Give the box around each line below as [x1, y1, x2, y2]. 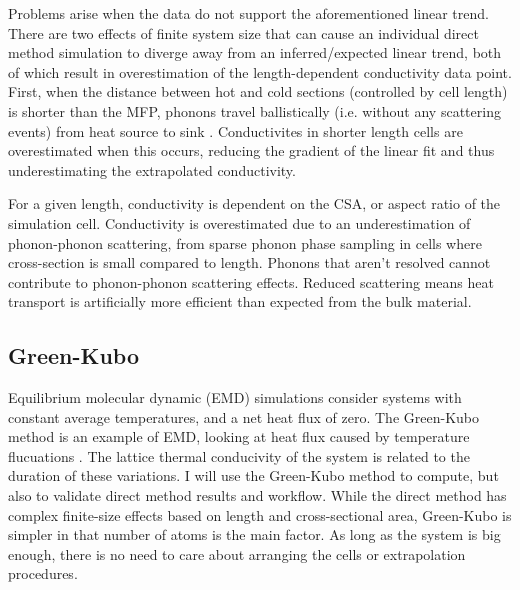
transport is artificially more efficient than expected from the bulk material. [8, 291, 472, 312]
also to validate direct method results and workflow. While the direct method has [8, 485, 507, 506]
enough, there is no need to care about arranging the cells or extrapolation [8, 543, 466, 564]
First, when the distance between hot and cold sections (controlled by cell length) [8, 81, 508, 102]
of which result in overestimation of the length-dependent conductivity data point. [8, 61, 512, 82]
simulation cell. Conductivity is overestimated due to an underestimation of [8, 212, 471, 233]
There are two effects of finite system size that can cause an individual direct [8, 22, 479, 43]
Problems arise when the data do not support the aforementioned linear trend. [8, 3, 489, 23]
